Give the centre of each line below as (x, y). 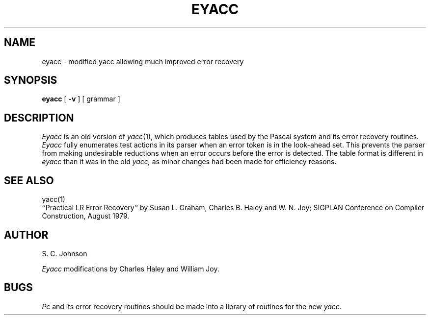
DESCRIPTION (39, 118)
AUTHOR (26, 235)
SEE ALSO (29, 180)
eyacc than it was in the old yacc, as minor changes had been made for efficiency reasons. (189, 162)
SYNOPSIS (31, 80)
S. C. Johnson (65, 253)
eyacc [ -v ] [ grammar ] (81, 99)
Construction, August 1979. (86, 216)
